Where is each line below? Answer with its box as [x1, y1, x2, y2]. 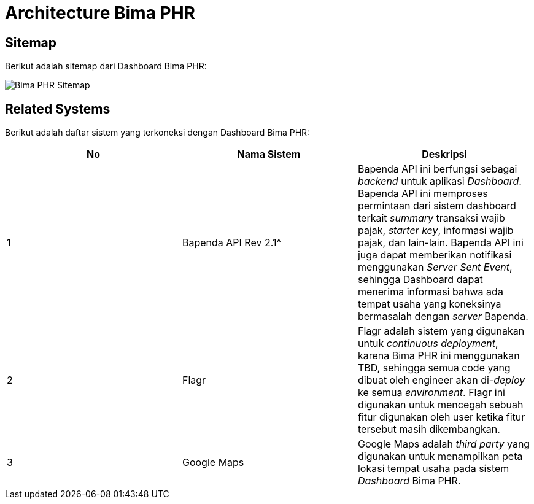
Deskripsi [422, 148, 467, 161]
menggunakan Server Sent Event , [357, 261, 513, 274]
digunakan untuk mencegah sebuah [357, 398, 524, 411]
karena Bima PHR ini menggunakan [357, 349, 520, 362]
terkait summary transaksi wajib [357, 212, 505, 225]
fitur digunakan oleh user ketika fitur [357, 411, 525, 424]
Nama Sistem [237, 148, 301, 161]
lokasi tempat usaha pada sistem [357, 462, 509, 475]
